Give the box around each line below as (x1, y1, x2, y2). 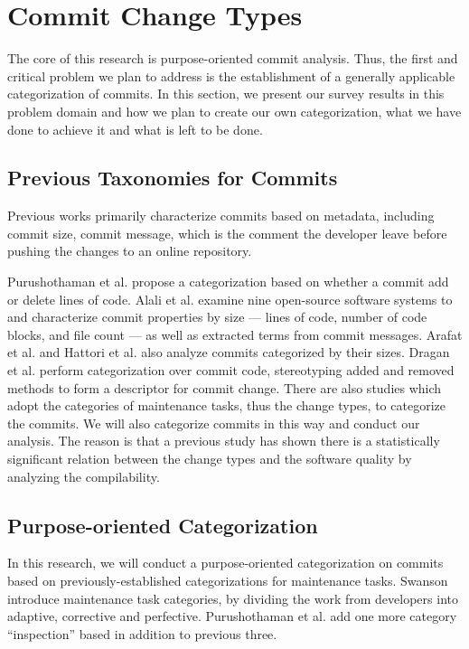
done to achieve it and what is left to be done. (7, 119, 263, 138)
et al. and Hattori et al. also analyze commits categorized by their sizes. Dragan (7, 343, 450, 362)
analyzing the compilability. (7, 466, 160, 485)
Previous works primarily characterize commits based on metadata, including (7, 206, 435, 225)
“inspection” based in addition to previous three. (7, 624, 277, 643)
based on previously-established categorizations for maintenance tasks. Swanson (7, 571, 448, 589)
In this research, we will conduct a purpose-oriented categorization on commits (7, 553, 444, 572)
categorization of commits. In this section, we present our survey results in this (7, 84, 445, 103)
